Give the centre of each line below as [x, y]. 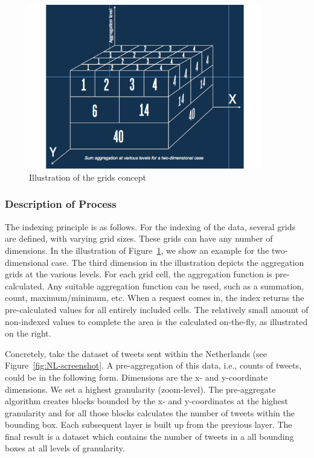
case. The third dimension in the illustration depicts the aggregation [178, 262]
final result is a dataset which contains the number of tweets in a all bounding [149, 436]
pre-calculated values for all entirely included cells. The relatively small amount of [157, 309]
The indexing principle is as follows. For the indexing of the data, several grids [150, 226]
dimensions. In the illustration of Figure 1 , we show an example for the [137, 250]
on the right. [28, 333]
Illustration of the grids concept [88, 177]
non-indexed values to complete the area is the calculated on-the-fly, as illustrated [156, 321]
